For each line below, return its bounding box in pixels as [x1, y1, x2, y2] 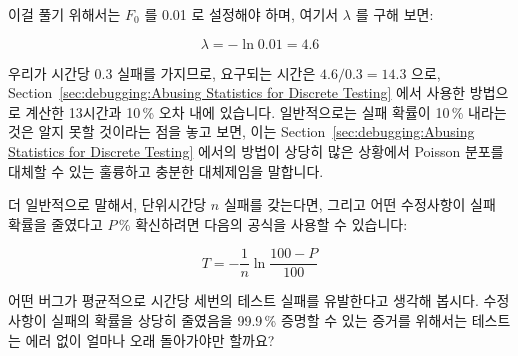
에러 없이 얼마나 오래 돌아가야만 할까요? [25, 329, 275, 350]
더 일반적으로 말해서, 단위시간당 [8, 194, 207, 215]
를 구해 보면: [355, 4, 434, 24]
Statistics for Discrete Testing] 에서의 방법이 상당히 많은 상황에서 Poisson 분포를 [8, 140, 504, 161]
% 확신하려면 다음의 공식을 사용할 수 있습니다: [118, 213, 408, 234]
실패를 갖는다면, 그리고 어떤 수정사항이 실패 [223, 194, 496, 215]
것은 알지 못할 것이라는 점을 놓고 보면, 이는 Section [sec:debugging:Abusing [8, 121, 475, 142]
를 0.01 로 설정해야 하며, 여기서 [144, 4, 339, 24]
